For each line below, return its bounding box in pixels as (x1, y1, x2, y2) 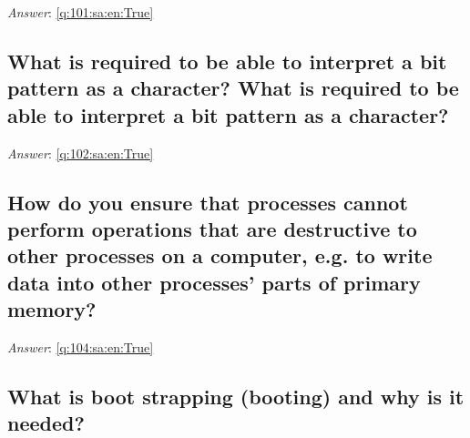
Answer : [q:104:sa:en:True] (7, 337, 154, 356)
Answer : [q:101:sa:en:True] (7, 3, 154, 21)
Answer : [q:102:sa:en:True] (7, 143, 154, 162)
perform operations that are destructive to (7, 214, 417, 242)
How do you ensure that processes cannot (7, 188, 408, 216)
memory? (7, 295, 97, 323)
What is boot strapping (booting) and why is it (7, 382, 465, 410)
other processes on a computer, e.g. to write (7, 241, 433, 270)
